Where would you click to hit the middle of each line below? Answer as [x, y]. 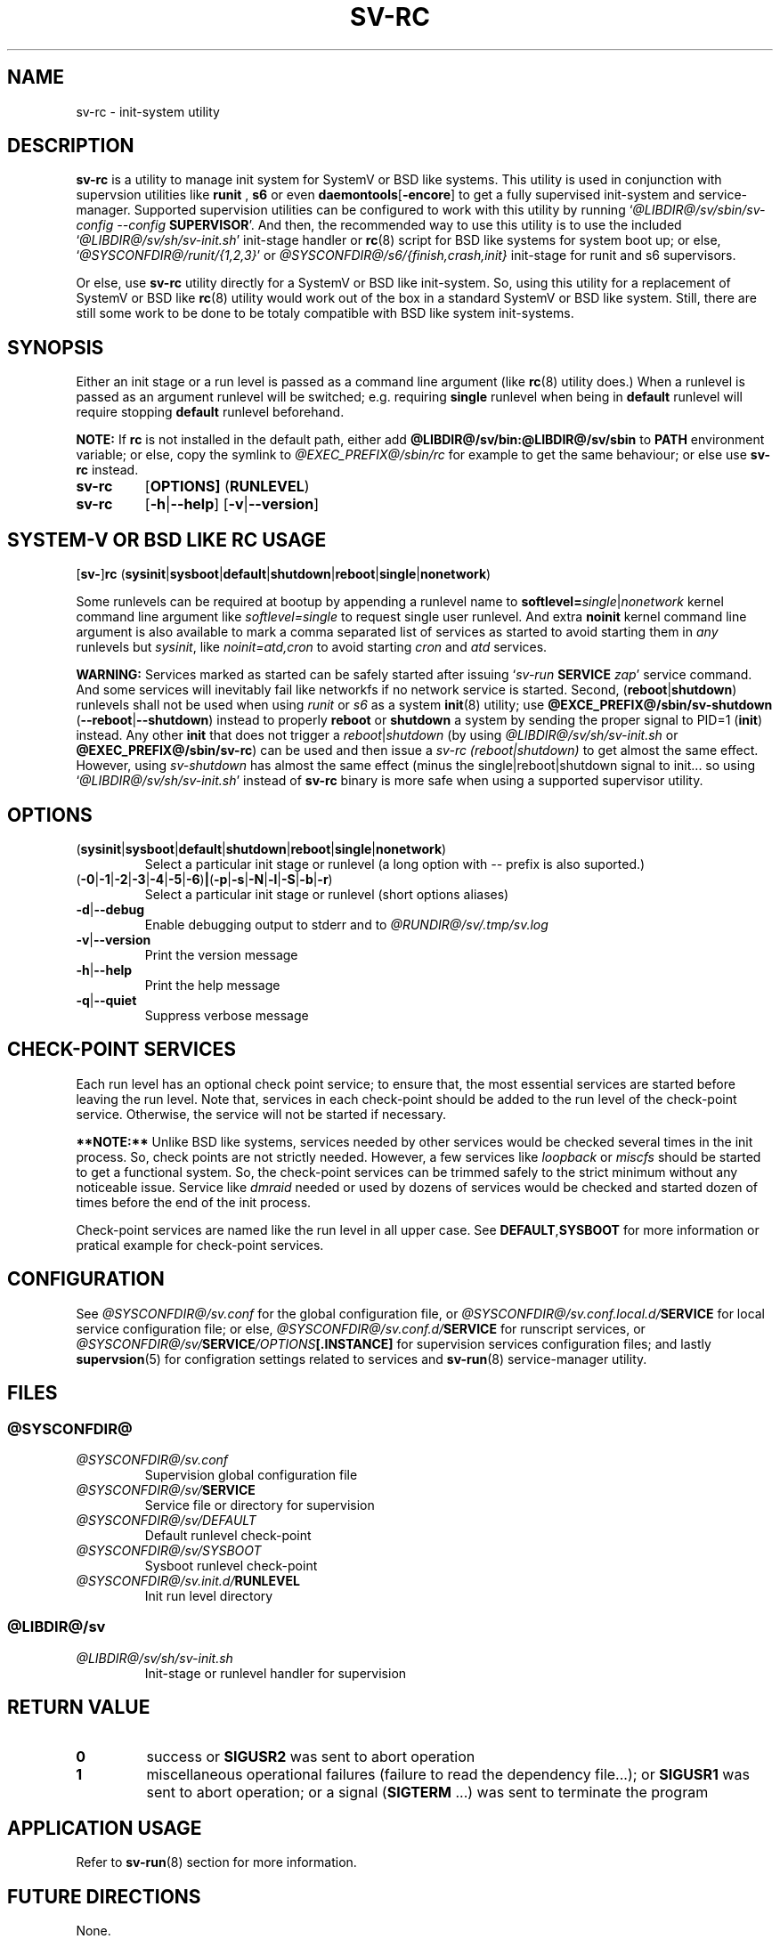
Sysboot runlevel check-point [231, 1565]
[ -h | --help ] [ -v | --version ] [232, 504]
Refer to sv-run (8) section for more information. [216, 1862]
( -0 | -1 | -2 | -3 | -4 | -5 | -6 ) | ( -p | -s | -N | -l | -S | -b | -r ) [204, 879]
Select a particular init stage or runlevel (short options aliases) [327, 894]
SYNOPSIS [56, 347]
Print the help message [212, 985]
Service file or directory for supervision [260, 1505]
